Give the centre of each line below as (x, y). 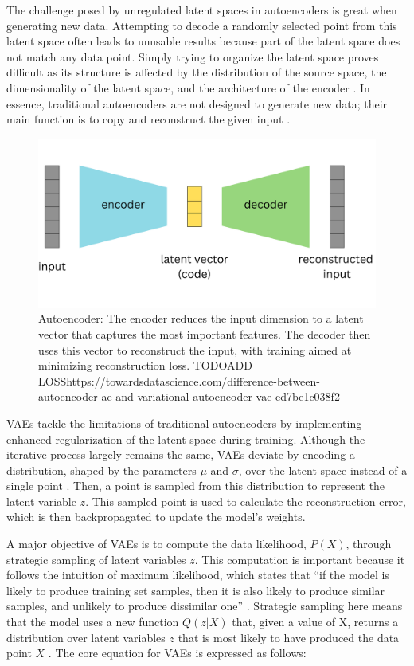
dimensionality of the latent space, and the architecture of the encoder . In (188, 87)
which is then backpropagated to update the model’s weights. (156, 517)
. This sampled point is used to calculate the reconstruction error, (246, 501)
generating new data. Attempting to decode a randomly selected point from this (202, 25)
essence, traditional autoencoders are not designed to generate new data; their (197, 103)
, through (369, 544)
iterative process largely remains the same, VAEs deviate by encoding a (181, 454)
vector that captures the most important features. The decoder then (205, 333)
